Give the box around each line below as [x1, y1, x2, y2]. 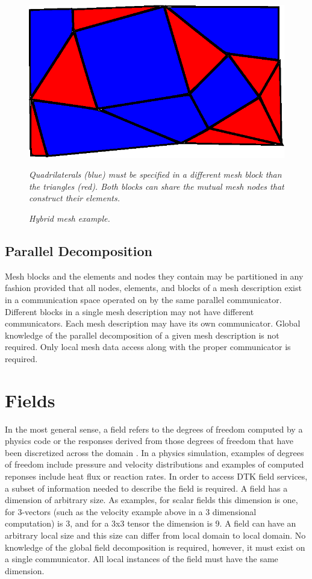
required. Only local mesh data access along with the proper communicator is [5, 340, 291, 353]
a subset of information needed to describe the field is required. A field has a [5, 481, 288, 494]
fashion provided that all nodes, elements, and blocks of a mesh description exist [5, 281, 302, 294]
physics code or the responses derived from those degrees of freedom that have [5, 434, 294, 447]
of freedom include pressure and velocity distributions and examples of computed [5, 458, 304, 471]
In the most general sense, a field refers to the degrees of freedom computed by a [5, 422, 303, 435]
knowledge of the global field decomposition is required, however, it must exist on [5, 540, 305, 553]
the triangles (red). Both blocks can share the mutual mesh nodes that [29, 180, 284, 192]
